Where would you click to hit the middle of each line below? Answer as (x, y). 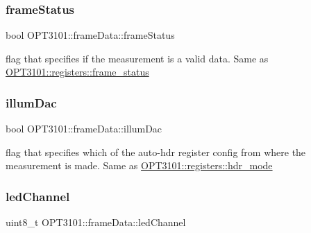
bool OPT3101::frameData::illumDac (84, 129)
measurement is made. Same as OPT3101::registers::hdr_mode (139, 165)
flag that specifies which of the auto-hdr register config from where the (156, 152)
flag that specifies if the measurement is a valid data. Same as (137, 58)
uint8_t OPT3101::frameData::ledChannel (96, 222)
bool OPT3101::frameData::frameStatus (90, 35)
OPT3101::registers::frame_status (77, 72)
